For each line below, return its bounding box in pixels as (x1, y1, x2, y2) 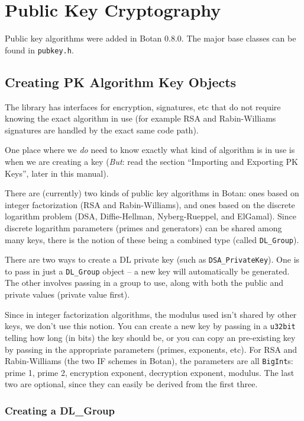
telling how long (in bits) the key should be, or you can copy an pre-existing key (5, 331, 296, 343)
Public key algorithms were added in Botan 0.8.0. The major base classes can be (5, 32, 296, 44)
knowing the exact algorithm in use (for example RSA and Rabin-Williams (5, 112, 276, 125)
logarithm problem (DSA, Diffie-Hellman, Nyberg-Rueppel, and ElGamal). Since (5, 210, 296, 222)
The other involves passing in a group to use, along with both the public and (5, 276, 283, 289)
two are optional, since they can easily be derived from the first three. (5, 378, 258, 390)
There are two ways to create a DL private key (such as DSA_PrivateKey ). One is (5, 253, 300, 266)
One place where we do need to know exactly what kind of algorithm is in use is (5, 143, 295, 156)
